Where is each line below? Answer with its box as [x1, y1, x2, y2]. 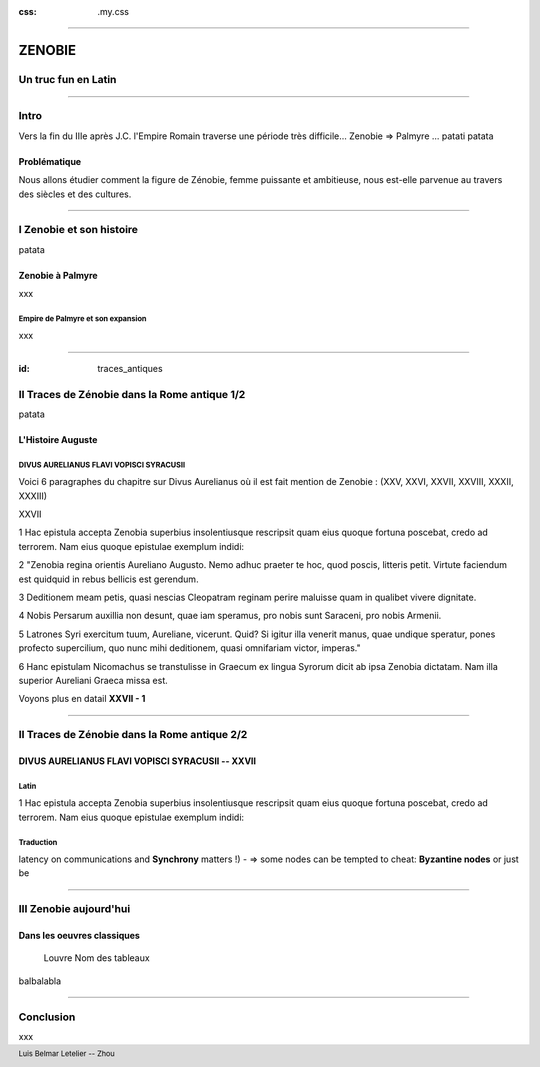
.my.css [97, 6, 130, 17]
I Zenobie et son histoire [18, 223, 139, 237]
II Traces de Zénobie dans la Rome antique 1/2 [18, 387, 246, 401]
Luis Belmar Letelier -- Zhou [18, 1049, 115, 1059]
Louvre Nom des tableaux [43, 952, 150, 964]
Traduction [18, 837, 58, 847]
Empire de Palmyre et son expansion [18, 313, 147, 324]
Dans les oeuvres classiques [18, 930, 140, 942]
